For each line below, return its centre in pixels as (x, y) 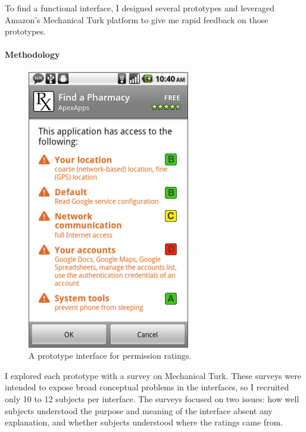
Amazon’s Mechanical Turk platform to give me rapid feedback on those (137, 19)
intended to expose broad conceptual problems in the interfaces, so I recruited (147, 387)
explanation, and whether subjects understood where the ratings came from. (144, 422)
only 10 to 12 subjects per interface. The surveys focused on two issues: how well (152, 398)
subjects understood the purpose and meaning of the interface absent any (139, 410)
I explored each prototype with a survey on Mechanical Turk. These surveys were (153, 375)
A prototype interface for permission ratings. (110, 356)
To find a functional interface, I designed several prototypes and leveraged (140, 8)
